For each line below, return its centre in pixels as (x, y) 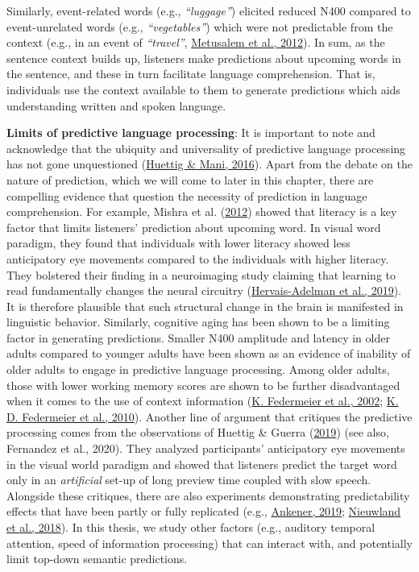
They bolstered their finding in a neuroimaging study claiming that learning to (201, 274)
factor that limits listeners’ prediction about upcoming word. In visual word (194, 227)
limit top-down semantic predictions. (97, 559)
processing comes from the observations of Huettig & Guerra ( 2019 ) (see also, (198, 432)
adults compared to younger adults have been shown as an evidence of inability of (209, 353)
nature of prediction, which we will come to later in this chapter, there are (190, 179)
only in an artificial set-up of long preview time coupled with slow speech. (189, 480)
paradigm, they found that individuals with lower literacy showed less (178, 243)
